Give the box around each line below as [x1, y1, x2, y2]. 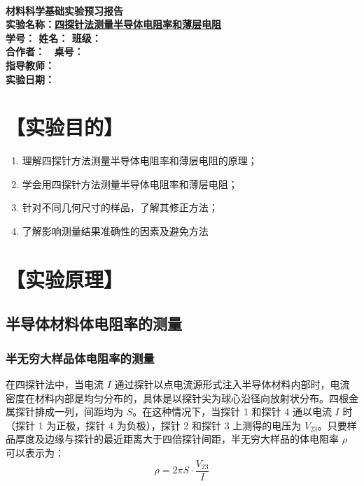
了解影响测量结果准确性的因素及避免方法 [22, 224, 209, 238]
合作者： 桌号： [6, 44, 84, 59]
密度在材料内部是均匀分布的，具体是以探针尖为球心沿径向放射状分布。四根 [6, 390, 349, 405]
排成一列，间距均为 [34, 404, 123, 419]
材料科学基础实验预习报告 [6, 3, 123, 17]
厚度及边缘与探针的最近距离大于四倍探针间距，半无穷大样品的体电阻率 [15, 431, 339, 446]
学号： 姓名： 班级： [6, 30, 101, 45]
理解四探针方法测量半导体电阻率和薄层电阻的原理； [22, 153, 258, 168]
